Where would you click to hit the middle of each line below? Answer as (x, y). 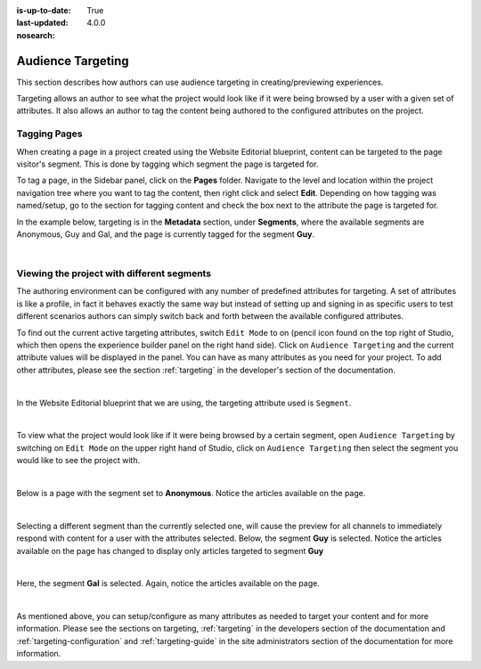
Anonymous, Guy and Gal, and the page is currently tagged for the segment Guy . (166, 234)
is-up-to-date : (44, 10)
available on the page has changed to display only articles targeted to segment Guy (170, 551)
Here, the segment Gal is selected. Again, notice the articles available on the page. (168, 583)
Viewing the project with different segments (114, 273)
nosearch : (36, 35)
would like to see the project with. (78, 461)
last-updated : (42, 23)
